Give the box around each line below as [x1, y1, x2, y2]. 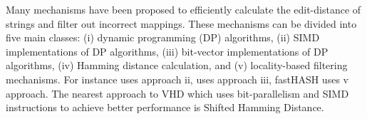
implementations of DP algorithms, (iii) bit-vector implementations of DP [6, 43, 329, 58]
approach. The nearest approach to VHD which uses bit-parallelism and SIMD [6, 86, 349, 100]
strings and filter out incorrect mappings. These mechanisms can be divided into [6, 16, 357, 31]
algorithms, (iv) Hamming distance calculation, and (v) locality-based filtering [6, 58, 348, 73]
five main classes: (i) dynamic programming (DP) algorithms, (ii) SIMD [6, 30, 320, 45]
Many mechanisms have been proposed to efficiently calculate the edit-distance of [6, 2, 361, 16]
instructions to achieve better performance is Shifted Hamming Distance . [6, 100, 324, 115]
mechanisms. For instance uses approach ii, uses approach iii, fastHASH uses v [6, 71, 348, 86]
